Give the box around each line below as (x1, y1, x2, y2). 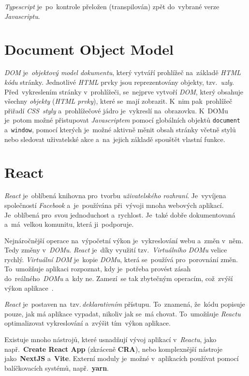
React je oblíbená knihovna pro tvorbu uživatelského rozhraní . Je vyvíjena (4, 190, 226, 201)
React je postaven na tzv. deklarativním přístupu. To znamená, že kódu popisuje (4, 299, 245, 309)
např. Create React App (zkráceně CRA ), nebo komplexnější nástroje (4, 344, 223, 354)
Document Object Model (4, 39, 174, 59)
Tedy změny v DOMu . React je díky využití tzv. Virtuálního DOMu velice (4, 245, 227, 255)
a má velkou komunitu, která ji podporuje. (4, 219, 134, 229)
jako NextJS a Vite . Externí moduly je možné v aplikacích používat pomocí (4, 353, 239, 363)
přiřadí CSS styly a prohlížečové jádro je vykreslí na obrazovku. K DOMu (4, 105, 228, 115)
